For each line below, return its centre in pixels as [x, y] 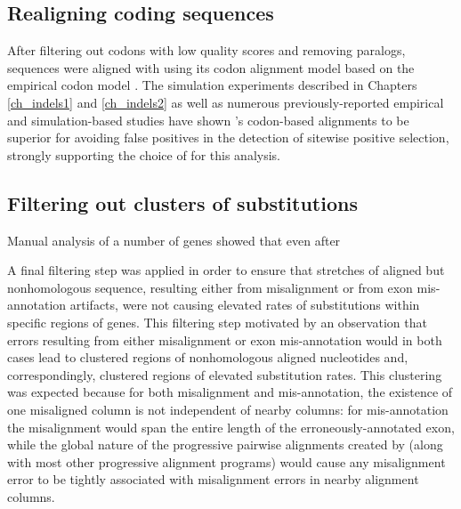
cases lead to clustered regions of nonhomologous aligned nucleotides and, [208, 357]
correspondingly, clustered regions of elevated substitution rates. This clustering [225, 374]
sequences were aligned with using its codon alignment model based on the [211, 67]
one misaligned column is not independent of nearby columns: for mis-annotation [228, 409]
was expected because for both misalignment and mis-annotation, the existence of [230, 392]
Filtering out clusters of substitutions [182, 202]
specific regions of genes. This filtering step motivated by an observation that [217, 322]
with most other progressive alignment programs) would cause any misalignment [226, 461]
